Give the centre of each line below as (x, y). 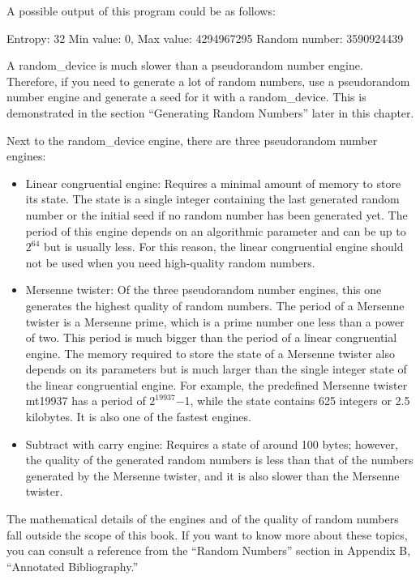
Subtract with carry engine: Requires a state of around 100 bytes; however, (212, 444)
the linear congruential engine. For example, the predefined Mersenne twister (216, 384)
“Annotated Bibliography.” (73, 566)
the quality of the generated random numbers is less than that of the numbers (219, 460)
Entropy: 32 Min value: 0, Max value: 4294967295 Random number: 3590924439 (205, 38)
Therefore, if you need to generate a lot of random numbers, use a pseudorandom (208, 81)
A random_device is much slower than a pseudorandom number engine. (185, 65)
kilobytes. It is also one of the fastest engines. (138, 417)
